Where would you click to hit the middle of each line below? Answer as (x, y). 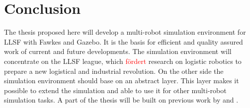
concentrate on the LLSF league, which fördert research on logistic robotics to (123, 61)
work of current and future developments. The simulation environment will (118, 51)
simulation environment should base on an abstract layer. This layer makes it (122, 81)
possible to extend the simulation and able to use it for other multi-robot (115, 90)
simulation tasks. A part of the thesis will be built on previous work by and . (121, 100)
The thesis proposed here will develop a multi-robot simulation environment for (125, 32)
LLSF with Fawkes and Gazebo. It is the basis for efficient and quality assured (124, 41)
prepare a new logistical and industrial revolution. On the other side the (114, 71)
